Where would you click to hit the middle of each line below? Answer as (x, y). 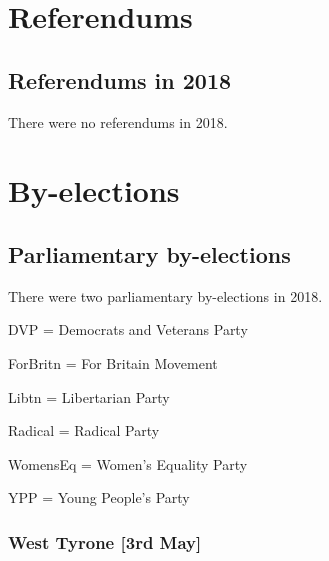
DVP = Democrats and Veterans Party (128, 329)
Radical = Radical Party (84, 430)
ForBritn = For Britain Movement (113, 362)
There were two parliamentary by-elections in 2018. (165, 295)
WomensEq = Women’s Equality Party (128, 463)
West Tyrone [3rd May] (105, 541)
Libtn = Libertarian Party (89, 396)
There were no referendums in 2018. (118, 121)
